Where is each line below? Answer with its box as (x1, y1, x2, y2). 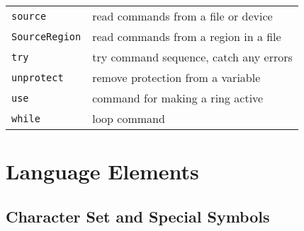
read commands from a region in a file (92, 28, 281, 45)
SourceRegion (11, 30, 81, 42)
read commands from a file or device (92, 8, 273, 24)
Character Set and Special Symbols (6, 205, 270, 227)
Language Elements (6, 157, 199, 186)
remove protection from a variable (92, 69, 261, 85)
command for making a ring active (92, 90, 264, 106)
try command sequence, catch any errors (92, 49, 293, 65)
